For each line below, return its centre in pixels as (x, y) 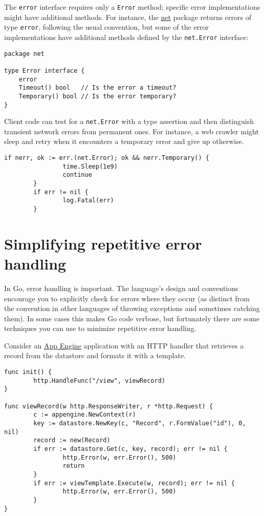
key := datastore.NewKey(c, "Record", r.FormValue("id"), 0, (140, 423)
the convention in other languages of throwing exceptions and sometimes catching (132, 308)
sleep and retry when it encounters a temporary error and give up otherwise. (124, 141)
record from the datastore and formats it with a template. (95, 355)
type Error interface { (45, 70)
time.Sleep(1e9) (90, 166)
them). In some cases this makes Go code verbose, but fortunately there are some (132, 318)
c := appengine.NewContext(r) (85, 415)
